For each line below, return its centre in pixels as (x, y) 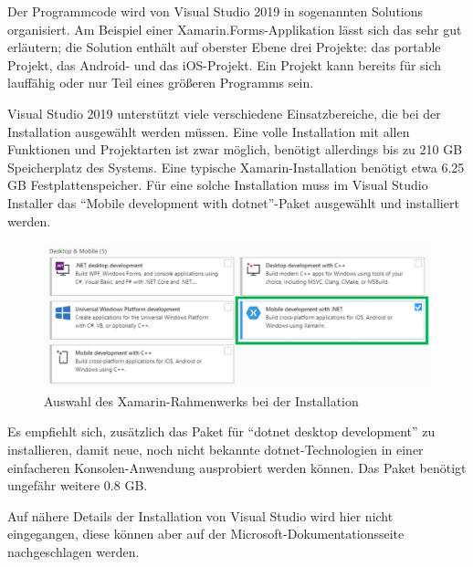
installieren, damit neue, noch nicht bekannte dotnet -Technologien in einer (215, 449)
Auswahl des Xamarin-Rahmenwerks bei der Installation (201, 400)
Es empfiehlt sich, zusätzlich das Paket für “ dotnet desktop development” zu (221, 431)
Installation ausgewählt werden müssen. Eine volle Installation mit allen (209, 131)
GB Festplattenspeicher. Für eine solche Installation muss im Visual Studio (218, 185)
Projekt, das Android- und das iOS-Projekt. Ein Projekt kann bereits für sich (225, 64)
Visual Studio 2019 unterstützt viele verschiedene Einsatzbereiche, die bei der (224, 113)
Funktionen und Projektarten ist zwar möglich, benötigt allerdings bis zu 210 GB (235, 149)
